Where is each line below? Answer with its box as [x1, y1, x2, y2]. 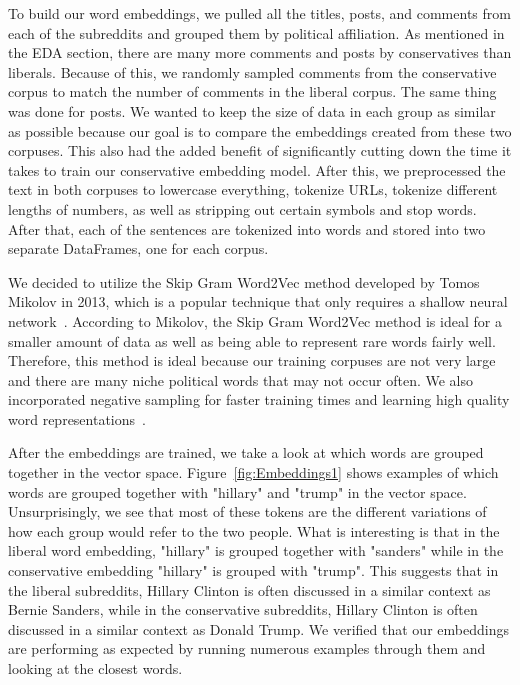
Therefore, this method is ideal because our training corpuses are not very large [8, 350, 496, 371]
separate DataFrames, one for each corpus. [8, 238, 269, 259]
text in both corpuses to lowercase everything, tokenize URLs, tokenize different [8, 179, 498, 200]
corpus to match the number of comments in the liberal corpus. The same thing [8, 81, 497, 102]
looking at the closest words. [8, 658, 183, 678]
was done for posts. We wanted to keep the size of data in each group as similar [8, 100, 496, 121]
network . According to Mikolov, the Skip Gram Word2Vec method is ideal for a [8, 310, 502, 331]
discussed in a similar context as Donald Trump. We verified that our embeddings [8, 618, 509, 639]
